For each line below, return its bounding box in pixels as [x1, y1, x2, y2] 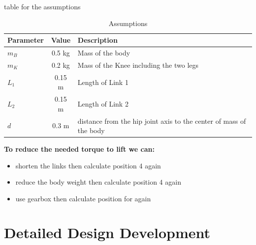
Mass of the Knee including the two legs [77, 59, 199, 70]
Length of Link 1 [77, 77, 128, 87]
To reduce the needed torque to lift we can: [4, 144, 155, 154]
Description [77, 35, 118, 45]
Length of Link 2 [77, 98, 128, 109]
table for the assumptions [4, 1, 81, 11]
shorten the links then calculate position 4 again [15, 160, 161, 170]
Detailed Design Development [4, 222, 210, 242]
